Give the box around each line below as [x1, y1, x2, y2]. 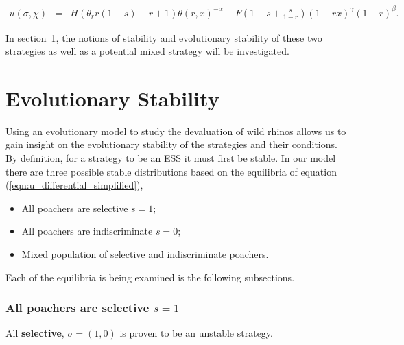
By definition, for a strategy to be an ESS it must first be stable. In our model [5, 151, 336, 165]
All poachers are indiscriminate [21, 224, 153, 238]
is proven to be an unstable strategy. [119, 326, 273, 340]
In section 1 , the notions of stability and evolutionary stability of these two [5, 30, 322, 45]
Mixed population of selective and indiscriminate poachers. [21, 247, 269, 261]
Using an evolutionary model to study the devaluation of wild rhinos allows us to [5, 123, 346, 138]
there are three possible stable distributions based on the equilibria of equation [5, 164, 337, 178]
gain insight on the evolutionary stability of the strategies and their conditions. [5, 137, 337, 152]
